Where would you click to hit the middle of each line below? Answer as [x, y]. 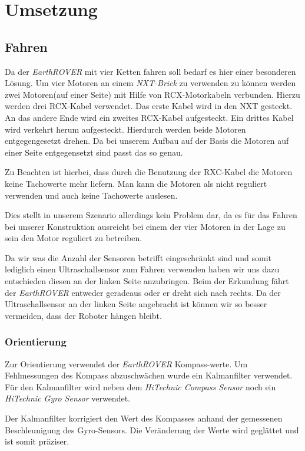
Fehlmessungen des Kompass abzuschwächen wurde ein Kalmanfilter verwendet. [149, 375]
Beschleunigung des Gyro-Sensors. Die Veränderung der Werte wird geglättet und [152, 429]
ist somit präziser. [37, 441]
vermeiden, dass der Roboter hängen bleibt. [83, 315]
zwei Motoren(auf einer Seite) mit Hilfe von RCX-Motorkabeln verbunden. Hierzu [152, 94]
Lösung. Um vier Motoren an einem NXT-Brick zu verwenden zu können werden [150, 83]
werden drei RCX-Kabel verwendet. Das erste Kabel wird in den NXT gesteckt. [149, 106]
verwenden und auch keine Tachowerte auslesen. [91, 195]
